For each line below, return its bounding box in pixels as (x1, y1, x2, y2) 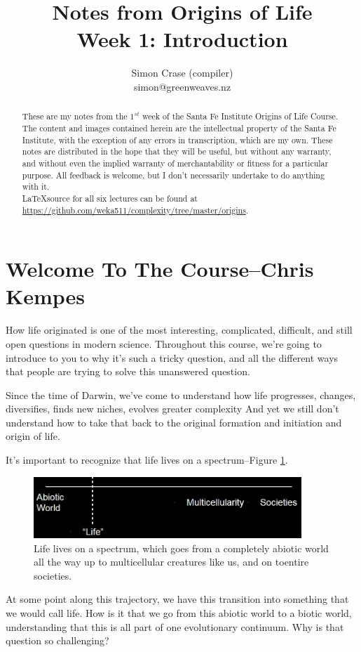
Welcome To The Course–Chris (6, 254, 314, 283)
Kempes (6, 282, 86, 311)
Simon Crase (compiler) (131, 65, 233, 80)
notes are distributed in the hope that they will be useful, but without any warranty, (22, 145, 332, 157)
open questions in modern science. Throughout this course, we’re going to (6, 336, 322, 351)
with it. (22, 181, 50, 193)
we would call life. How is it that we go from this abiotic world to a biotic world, (6, 605, 352, 620)
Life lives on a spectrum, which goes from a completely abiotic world (34, 540, 329, 555)
